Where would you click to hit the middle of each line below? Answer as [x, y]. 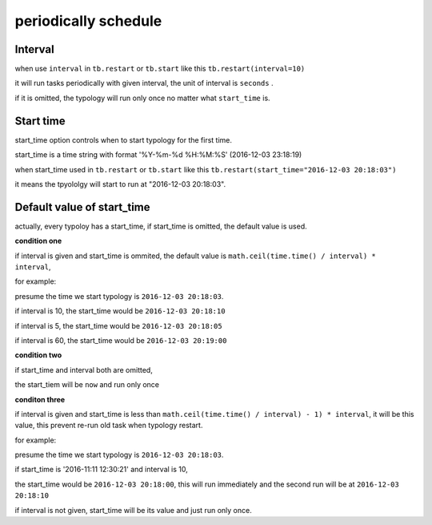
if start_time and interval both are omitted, [84, 370]
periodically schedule [88, 21]
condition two [38, 355]
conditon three [40, 399]
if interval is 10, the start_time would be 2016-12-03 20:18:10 [120, 311]
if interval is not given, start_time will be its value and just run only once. [133, 510]
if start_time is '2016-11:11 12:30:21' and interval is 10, [101, 470]
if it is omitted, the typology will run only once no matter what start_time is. [143, 98]
